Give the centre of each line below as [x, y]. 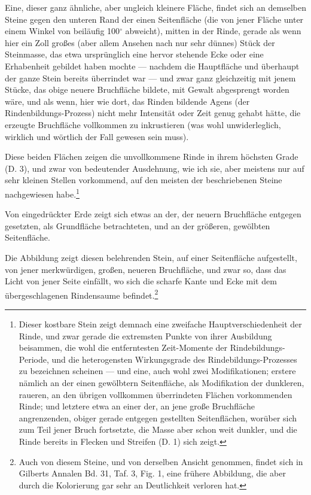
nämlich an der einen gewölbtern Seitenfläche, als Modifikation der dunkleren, [161, 382]
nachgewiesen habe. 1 [42, 193]
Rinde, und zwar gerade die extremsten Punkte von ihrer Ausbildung [145, 335]
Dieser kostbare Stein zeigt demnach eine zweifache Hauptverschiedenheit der [160, 324]
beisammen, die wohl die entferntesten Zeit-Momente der [123, 347]
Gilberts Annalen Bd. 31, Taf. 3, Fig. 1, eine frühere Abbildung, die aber [152, 473]
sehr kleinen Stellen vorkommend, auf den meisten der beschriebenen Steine [144, 180]
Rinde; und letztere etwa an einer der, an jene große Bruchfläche [137, 406]
